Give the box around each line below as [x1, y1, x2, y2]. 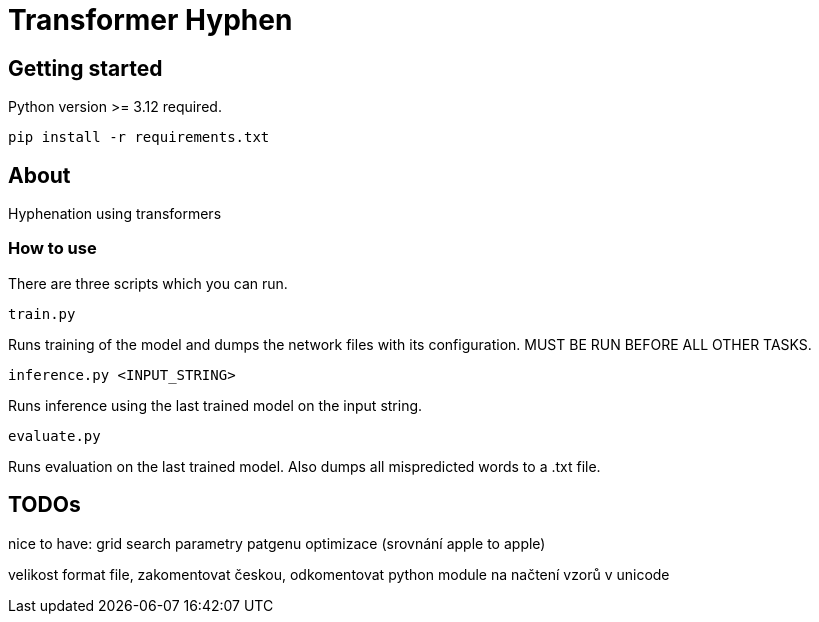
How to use [8, 238, 97, 259]
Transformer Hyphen [8, 3, 293, 37]
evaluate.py [8, 427, 101, 444]
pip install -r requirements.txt [8, 129, 270, 146]
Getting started [8, 55, 163, 81]
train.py [8, 305, 76, 322]
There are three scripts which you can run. [8, 274, 288, 292]
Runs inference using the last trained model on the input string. [8, 396, 423, 414]
